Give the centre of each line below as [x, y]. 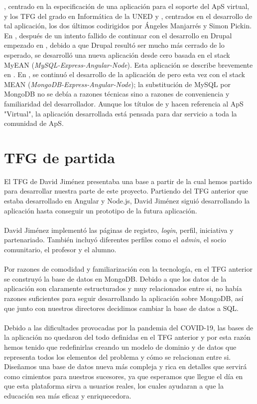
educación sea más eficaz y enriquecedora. [68, 395]
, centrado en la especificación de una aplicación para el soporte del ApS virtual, [127, 6]
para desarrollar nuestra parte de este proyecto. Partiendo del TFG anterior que [126, 191]
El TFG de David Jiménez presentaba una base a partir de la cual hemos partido [128, 181]
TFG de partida [60, 157]
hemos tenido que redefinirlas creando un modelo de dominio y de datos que [120, 347]
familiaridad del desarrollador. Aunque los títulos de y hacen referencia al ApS [124, 103]
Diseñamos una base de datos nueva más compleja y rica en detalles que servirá [126, 366]
